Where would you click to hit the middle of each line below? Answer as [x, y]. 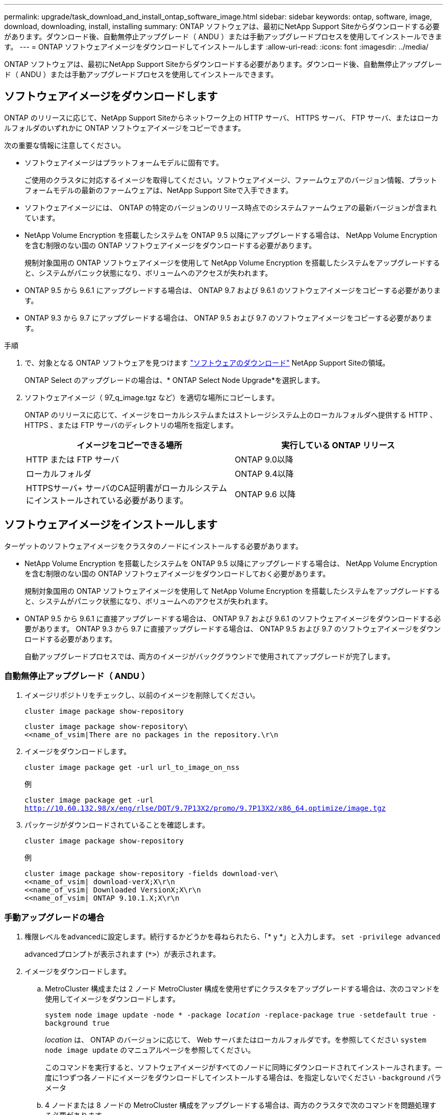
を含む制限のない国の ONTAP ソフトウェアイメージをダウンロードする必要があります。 [170, 245]
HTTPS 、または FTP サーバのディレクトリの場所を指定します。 [131, 425]
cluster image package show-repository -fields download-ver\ [152, 874]
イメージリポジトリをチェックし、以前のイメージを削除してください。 [142, 695]
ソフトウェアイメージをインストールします [111, 525]
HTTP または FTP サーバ [73, 459]
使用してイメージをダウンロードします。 [112, 999]
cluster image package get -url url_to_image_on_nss [132, 768]
